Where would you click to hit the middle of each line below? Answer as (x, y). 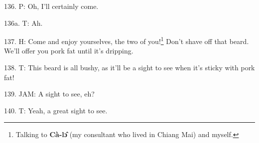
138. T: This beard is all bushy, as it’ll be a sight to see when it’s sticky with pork (129, 68)
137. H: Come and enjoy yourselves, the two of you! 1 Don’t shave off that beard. (127, 40)
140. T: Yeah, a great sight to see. (56, 110)
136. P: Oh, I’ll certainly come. (51, 6)
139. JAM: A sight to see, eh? (49, 94)
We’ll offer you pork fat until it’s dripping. (69, 51)
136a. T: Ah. (23, 23)
